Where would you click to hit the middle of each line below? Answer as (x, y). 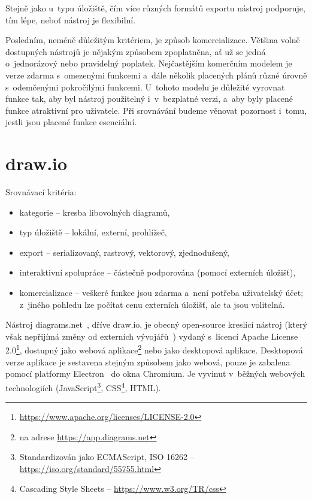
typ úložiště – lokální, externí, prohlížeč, (93, 232)
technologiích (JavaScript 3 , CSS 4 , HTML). (83, 386)
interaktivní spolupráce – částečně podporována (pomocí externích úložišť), (157, 272)
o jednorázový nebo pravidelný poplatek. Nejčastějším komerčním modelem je (149, 63)
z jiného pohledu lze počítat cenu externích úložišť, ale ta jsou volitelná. (152, 304)
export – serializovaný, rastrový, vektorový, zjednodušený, (124, 252)
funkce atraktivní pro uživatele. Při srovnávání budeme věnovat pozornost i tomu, (156, 110)
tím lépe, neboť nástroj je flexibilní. (71, 19)
